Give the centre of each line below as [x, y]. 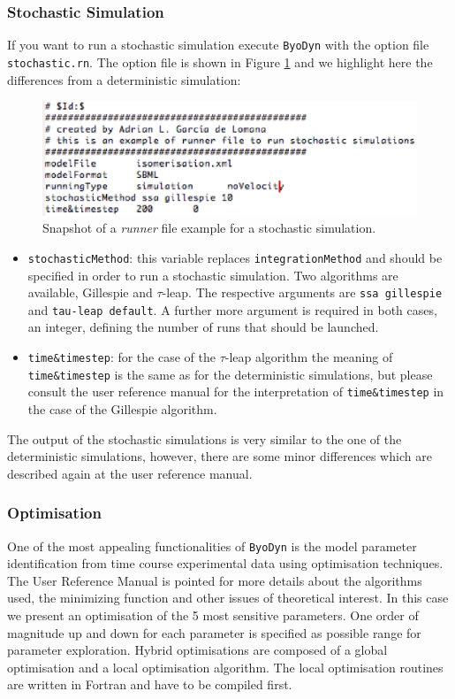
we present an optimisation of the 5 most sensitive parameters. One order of [213, 615]
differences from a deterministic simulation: [124, 79]
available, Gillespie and [90, 292]
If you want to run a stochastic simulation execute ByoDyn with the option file [218, 45]
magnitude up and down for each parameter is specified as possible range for [214, 632]
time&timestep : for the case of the [121, 357]
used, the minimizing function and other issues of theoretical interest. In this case [228, 598]
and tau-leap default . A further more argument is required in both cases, [232, 309]
